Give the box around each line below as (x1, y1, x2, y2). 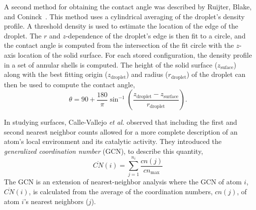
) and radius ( (126, 69, 168, 79)
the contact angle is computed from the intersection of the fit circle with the (4, 40, 234, 50)
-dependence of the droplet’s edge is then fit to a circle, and (65, 30, 246, 40)
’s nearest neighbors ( (24, 196, 89, 206)
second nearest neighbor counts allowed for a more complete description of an (4, 126, 238, 137)
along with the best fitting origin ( (4, 69, 108, 79)
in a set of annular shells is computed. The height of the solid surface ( (4, 59, 218, 70)
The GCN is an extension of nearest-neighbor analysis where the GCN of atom (4, 176, 242, 187)
